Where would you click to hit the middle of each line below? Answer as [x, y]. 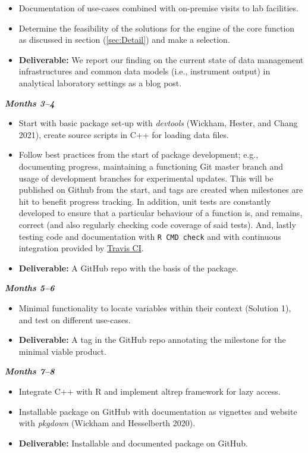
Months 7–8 [30, 371]
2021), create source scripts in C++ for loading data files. [124, 134]
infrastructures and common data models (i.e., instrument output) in [144, 71]
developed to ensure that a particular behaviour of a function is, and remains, [161, 213]
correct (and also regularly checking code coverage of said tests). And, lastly [157, 224]
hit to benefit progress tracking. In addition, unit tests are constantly [145, 201]
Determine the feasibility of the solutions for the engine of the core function [157, 28]
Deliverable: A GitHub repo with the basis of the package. [128, 268]
